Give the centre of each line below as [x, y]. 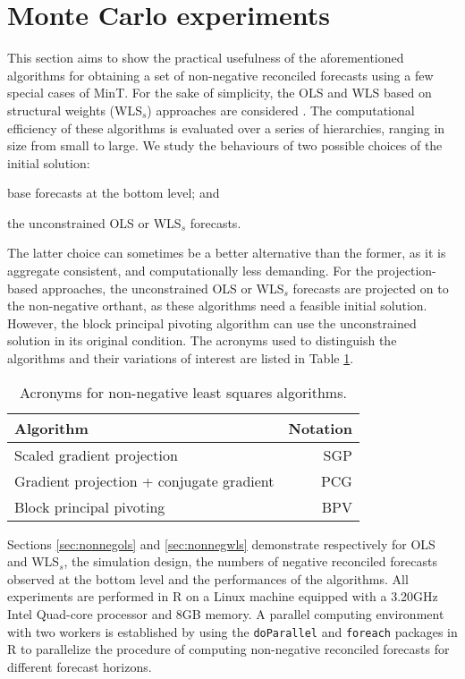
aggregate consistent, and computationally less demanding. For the [190, 271]
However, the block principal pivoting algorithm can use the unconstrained [212, 323]
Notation [320, 428]
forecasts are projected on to [371, 288]
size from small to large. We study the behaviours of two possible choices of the [225, 145]
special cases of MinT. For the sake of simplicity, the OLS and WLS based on [220, 93]
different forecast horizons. [80, 666]
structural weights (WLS [75, 110]
